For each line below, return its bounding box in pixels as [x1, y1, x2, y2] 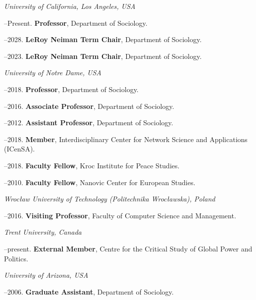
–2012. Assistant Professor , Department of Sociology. [4, 117, 173, 128]
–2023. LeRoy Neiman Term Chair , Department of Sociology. [4, 50, 202, 61]
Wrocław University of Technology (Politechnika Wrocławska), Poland [4, 194, 215, 204]
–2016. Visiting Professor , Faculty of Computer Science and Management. [4, 210, 236, 220]
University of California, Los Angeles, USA [4, 1, 136, 11]
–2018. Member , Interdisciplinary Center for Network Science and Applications [4, 134, 248, 144]
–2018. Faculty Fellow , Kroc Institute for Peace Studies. [4, 160, 180, 170]
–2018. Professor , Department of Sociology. [4, 84, 139, 94]
